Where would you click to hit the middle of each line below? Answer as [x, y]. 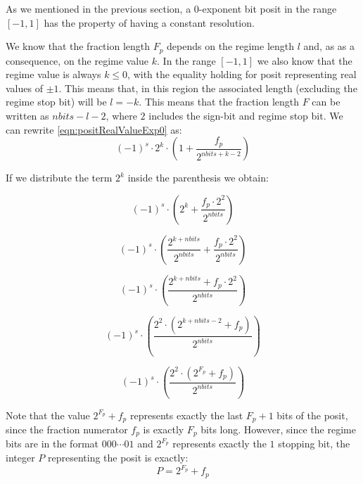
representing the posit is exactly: [118, 458]
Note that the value [48, 415]
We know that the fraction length [78, 46]
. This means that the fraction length [219, 102]
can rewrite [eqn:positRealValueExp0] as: [94, 129]
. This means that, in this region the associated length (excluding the [208, 88]
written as [27, 116]
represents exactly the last [186, 415]
